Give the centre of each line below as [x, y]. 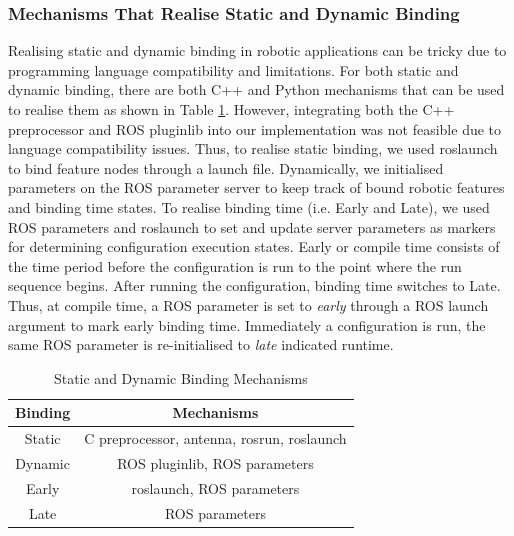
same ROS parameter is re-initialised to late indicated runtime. [201, 344]
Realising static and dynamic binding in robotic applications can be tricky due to [257, 50]
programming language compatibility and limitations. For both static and [233, 69]
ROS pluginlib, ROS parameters [215, 463]
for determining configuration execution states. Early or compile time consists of [254, 246]
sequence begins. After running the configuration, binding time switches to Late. [254, 285]
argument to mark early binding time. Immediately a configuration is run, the [247, 324]
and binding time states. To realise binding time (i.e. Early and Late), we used [249, 206]
